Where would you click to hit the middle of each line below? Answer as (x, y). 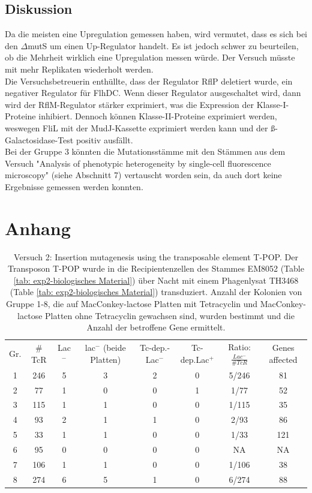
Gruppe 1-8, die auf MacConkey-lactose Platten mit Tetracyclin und (132, 304)
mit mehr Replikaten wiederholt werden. (79, 69)
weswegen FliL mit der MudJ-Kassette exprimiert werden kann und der (136, 127)
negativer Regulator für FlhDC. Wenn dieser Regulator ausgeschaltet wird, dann (153, 93)
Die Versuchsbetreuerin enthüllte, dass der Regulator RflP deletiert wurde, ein (149, 81)
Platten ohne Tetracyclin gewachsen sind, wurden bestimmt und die (170, 315)
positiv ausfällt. (104, 139)
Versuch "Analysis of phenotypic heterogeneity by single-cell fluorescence (138, 163)
